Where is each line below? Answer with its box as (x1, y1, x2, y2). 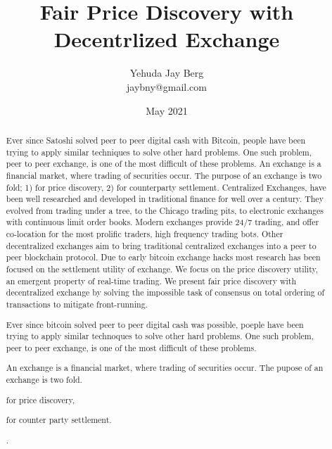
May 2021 (146, 103, 188, 118)
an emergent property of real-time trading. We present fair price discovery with (6, 274, 297, 286)
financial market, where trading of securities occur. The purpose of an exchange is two (6, 169, 322, 181)
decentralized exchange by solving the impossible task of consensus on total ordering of (6, 286, 325, 298)
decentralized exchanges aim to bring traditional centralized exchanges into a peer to (6, 239, 317, 251)
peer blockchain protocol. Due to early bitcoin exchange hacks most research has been (6, 251, 321, 263)
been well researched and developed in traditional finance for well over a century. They (6, 193, 324, 205)
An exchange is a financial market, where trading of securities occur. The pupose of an (6, 362, 324, 374)
